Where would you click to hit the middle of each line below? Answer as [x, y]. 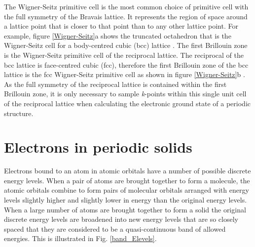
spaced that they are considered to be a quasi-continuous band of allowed [115, 228]
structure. [19, 113]
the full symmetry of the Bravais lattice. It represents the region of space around [126, 16]
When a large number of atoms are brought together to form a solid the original [125, 209]
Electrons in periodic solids [98, 147]
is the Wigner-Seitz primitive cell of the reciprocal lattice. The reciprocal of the [124, 55]
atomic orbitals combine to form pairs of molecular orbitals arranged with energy [127, 190]
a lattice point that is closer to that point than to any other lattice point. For [121, 26]
